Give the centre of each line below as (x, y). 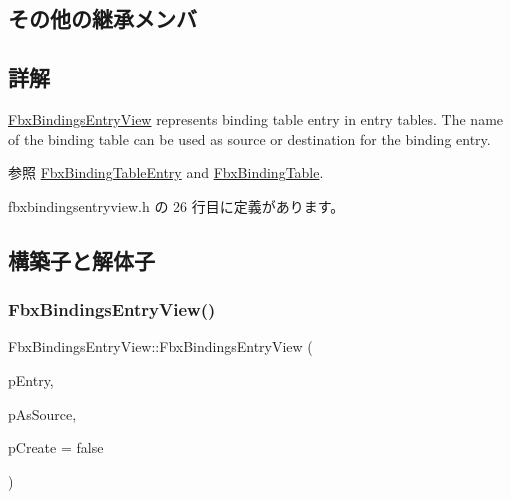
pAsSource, (42, 413)
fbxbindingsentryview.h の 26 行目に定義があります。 (176, 205)
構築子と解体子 (81, 259)
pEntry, (31, 379)
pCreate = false (56, 447)
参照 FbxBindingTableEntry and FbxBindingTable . (166, 172)
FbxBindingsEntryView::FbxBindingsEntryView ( (160, 346)
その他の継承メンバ (102, 18)
